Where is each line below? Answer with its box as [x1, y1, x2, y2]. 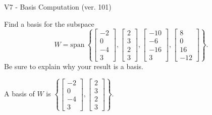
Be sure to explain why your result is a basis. [4, 61, 144, 71]
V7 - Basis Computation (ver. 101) [4, 2, 112, 12]
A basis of [4, 88, 35, 99]
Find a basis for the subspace [4, 18, 94, 29]
